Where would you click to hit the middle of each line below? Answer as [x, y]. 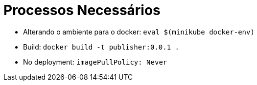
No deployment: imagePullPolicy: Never [95, 62]
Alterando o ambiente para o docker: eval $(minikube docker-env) [139, 32]
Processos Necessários [82, 10]
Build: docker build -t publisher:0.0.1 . [101, 47]
